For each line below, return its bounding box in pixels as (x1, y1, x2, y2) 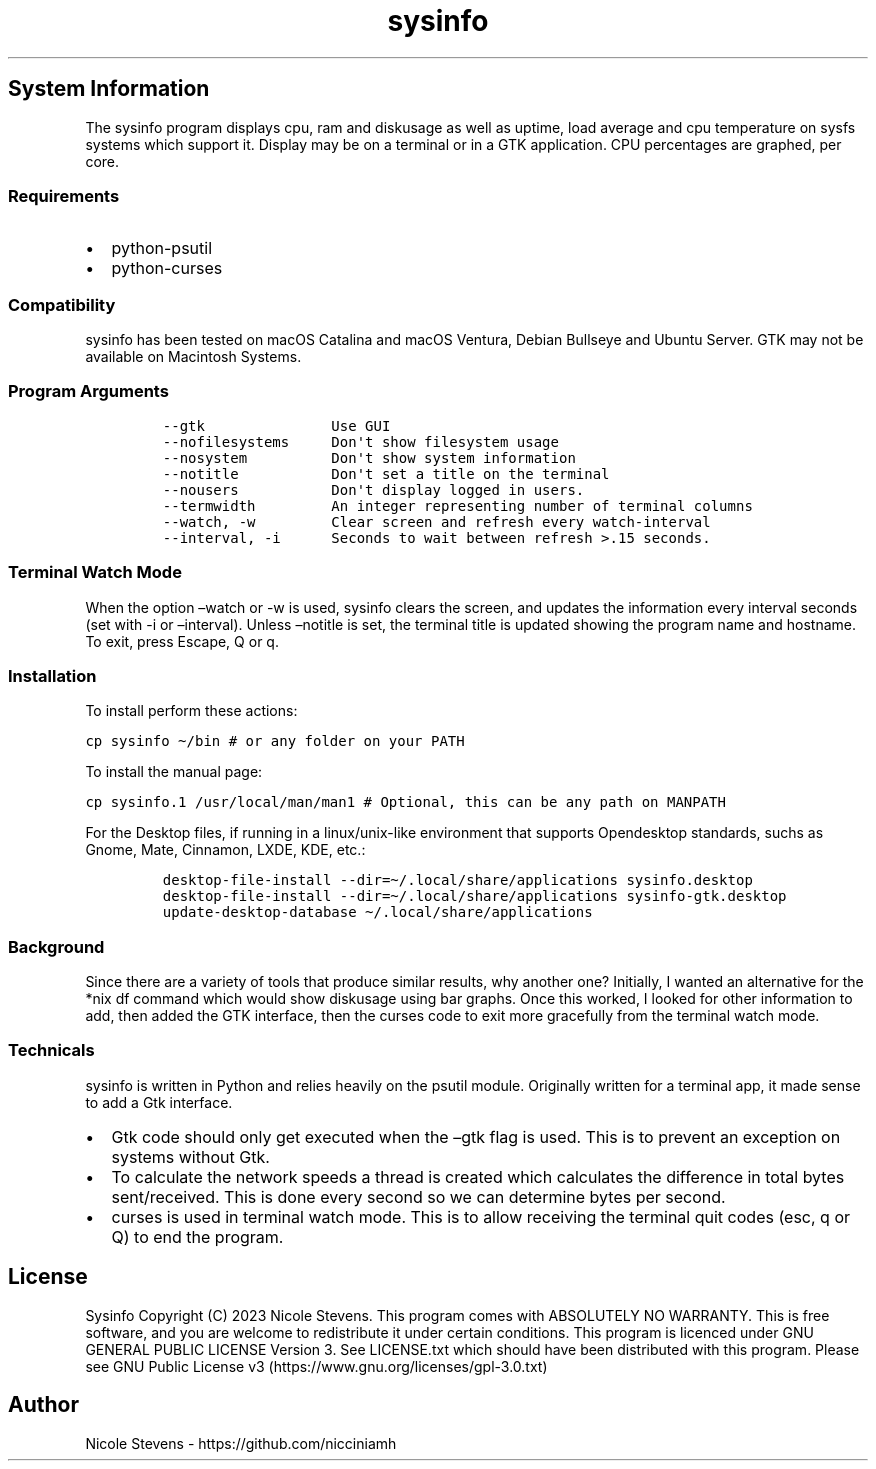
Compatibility (8, 294, 116, 315)
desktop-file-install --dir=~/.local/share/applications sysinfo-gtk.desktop (162, 888, 787, 905)
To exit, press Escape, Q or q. (85, 632, 279, 650)
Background (8, 936, 105, 957)
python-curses (111, 258, 223, 279)
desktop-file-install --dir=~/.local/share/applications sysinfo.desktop (162, 872, 753, 889)
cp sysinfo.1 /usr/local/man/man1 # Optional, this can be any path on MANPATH (85, 794, 726, 811)
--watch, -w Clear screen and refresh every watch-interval (162, 513, 711, 530)
